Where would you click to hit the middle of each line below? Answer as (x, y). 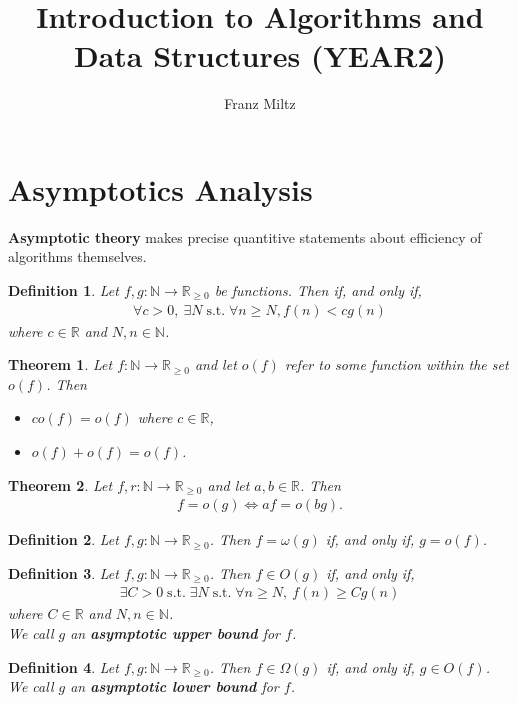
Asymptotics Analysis (160, 188)
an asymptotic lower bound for (174, 686)
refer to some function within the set (396, 364)
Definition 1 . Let (63, 290)
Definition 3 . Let (63, 572)
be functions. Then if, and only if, (318, 290)
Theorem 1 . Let (60, 364)
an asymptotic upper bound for (175, 633)
